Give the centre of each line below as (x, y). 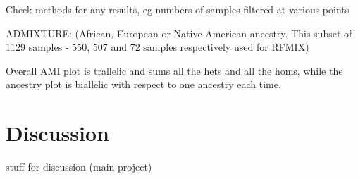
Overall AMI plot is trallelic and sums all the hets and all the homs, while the (174, 70)
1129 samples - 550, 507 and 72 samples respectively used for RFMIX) (158, 47)
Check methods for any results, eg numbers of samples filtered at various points (178, 9)
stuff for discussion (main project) (79, 167)
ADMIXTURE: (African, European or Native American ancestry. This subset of (179, 33)
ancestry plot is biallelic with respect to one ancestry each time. (143, 84)
